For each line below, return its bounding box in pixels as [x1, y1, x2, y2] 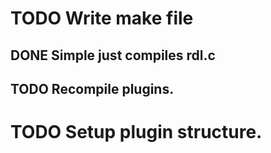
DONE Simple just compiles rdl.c [10, 47, 216, 64]
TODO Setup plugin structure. [10, 121, 263, 144]
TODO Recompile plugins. [10, 80, 175, 97]
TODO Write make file [10, 7, 194, 30]
